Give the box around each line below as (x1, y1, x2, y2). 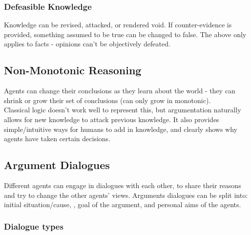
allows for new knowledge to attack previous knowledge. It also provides (4, 114, 219, 124)
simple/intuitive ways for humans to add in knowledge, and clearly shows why (4, 124, 238, 134)
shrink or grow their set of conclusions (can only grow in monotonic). (4, 95, 211, 105)
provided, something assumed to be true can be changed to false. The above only (4, 29, 247, 39)
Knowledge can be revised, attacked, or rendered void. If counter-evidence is (4, 20, 232, 30)
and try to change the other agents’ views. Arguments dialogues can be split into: (4, 190, 248, 200)
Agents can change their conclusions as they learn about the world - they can (4, 85, 235, 96)
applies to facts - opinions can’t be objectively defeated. (4, 39, 170, 49)
